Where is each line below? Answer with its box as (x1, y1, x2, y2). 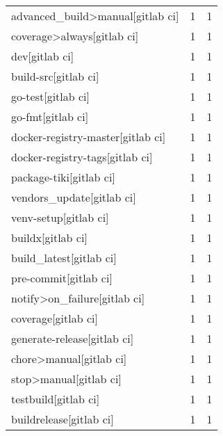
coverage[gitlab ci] (11, 310, 98, 326)
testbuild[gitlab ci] (11, 391, 100, 407)
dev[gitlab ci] (11, 48, 74, 64)
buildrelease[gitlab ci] (11, 411, 114, 427)
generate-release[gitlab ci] (11, 330, 134, 346)
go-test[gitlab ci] (11, 88, 90, 104)
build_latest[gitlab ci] (11, 250, 117, 266)
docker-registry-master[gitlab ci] (11, 129, 166, 145)
